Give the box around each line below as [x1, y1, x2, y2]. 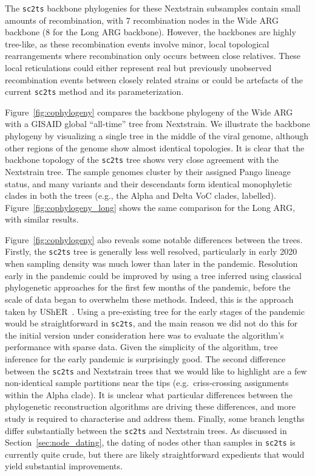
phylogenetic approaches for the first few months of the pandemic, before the [5, 281, 291, 294]
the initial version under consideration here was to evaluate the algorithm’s [5, 328, 284, 341]
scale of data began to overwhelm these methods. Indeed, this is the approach [5, 292, 294, 305]
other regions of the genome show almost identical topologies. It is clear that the [5, 141, 305, 154]
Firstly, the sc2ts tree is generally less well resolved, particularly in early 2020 [5, 245, 297, 258]
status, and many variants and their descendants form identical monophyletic [5, 177, 293, 190]
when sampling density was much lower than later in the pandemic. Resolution [5, 257, 298, 270]
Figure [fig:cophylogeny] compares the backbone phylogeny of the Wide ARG [5, 105, 293, 118]
